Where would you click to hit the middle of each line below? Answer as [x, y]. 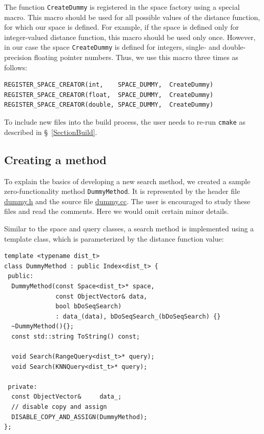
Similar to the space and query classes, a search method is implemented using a [129, 228]
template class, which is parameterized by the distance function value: [114, 238]
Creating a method [55, 159]
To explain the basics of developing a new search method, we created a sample [127, 181]
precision [18, 57]
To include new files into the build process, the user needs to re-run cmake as [125, 122]
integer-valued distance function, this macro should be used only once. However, [130, 37]
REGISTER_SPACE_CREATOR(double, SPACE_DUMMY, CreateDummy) [109, 105]
